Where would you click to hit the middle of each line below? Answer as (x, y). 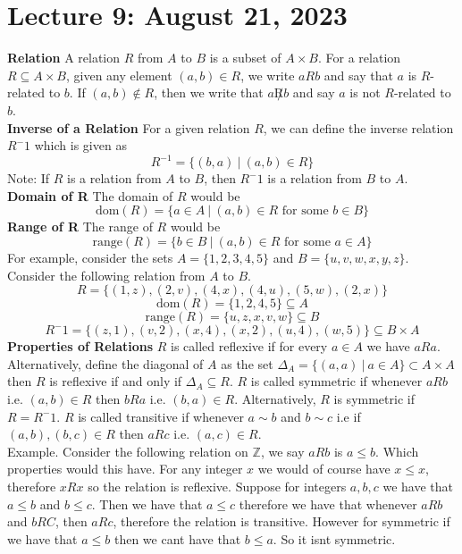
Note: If (29, 178)
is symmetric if (374, 398)
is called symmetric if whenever (336, 381)
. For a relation (360, 58)
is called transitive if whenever (161, 416)
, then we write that (209, 92)
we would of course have (324, 469)
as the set (247, 363)
